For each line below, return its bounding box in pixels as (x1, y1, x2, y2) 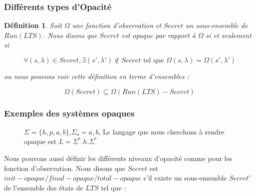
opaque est (24, 136, 57, 146)
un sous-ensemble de (186, 20, 248, 30)
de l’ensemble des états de (4, 182, 83, 192)
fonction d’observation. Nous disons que (4, 162, 126, 173)
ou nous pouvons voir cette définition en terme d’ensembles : (4, 71, 189, 81)
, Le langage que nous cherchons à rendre (98, 126, 225, 136)
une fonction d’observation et (72, 20, 161, 30)
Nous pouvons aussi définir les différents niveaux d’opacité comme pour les (4, 153, 233, 163)
